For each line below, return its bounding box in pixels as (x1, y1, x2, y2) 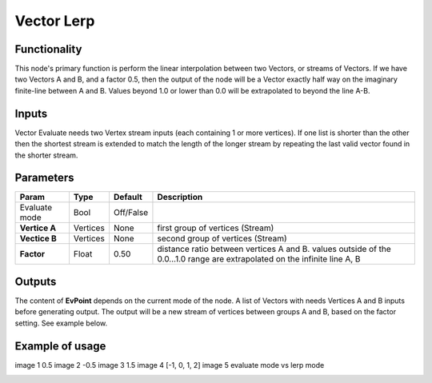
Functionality (14, 42, 82, 56)
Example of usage (14, 339, 106, 353)
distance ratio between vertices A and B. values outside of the (157, 244, 391, 255)
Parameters (14, 171, 74, 185)
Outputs (14, 274, 57, 288)
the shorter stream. (14, 150, 78, 160)
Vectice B (19, 233, 58, 244)
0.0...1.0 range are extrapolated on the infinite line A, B (157, 253, 361, 265)
